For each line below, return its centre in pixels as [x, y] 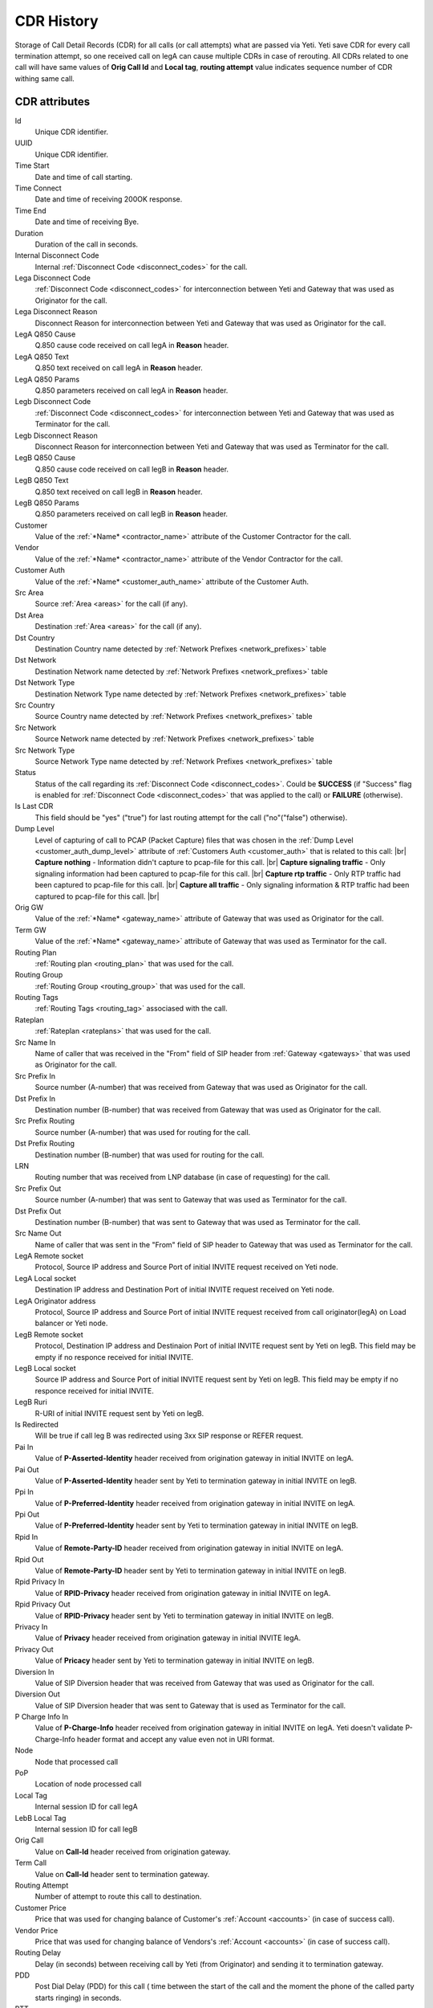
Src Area [29, 593]
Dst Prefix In [35, 1098]
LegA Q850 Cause [45, 334]
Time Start [32, 165]
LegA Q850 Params [47, 379]
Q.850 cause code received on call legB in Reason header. [132, 469]
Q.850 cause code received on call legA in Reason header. [132, 345]
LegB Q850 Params [47, 503]
